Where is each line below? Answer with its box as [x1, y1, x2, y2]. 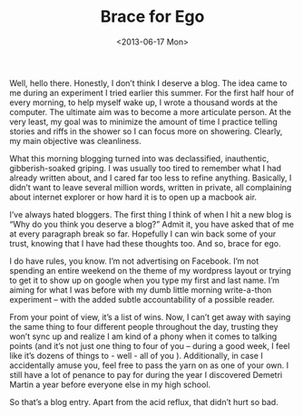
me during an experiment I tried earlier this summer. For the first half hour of [9, 87, 295, 98]
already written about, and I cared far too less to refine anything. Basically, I [9, 172, 292, 183]
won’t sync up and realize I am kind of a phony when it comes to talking [9, 331, 278, 342]
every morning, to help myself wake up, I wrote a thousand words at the [9, 97, 279, 108]
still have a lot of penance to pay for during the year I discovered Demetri [9, 369, 283, 380]
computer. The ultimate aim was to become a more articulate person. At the [9, 106, 292, 117]
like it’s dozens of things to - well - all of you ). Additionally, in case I [9, 350, 263, 361]
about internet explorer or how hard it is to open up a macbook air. [9, 191, 257, 202]
